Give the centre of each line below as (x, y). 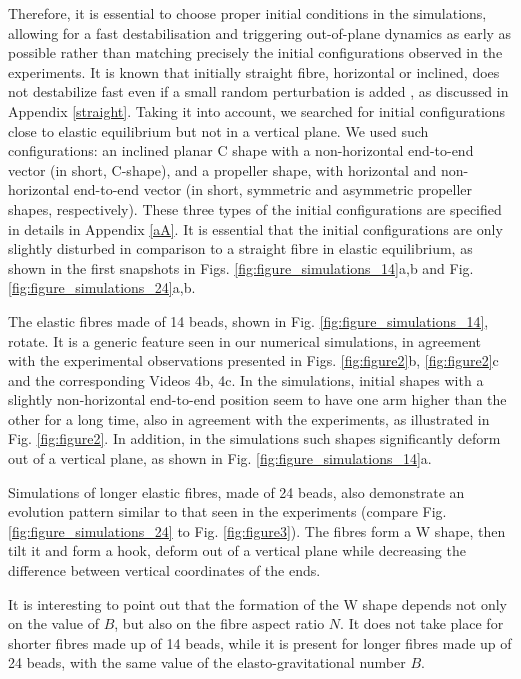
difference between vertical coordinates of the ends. (164, 570)
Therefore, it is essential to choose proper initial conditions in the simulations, (247, 13)
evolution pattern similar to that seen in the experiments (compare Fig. (227, 511)
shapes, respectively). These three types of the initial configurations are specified (255, 208)
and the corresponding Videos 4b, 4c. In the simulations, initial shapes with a (246, 379)
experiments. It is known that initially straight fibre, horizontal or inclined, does (254, 71)
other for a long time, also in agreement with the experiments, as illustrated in (249, 418)
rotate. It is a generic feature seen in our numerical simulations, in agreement (245, 340)
